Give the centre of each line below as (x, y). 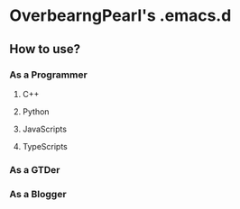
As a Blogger (38, 194)
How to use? (45, 49)
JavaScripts (45, 129)
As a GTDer (35, 169)
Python (36, 111)
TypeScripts (45, 146)
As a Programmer (48, 75)
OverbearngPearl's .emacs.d (120, 16)
